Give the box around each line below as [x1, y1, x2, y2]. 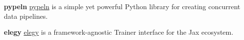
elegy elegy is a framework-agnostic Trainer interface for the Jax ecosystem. [4, 27, 234, 37]
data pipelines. [4, 11, 48, 21]
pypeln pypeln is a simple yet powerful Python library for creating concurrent [4, 1, 241, 11]
